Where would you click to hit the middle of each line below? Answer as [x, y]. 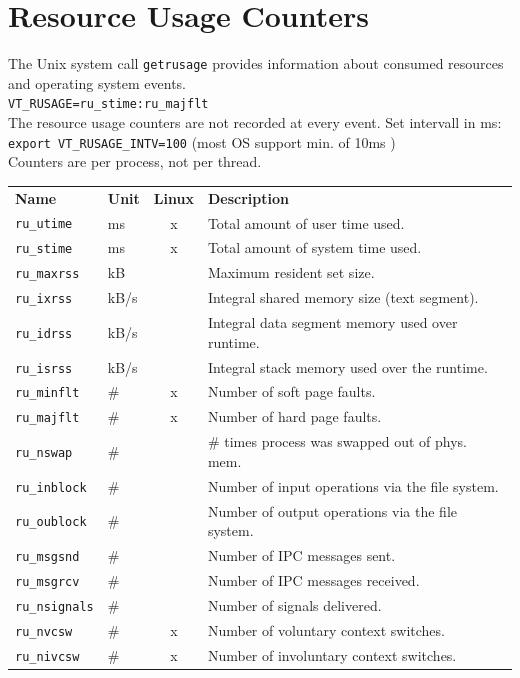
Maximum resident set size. [291, 272]
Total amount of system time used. [314, 247]
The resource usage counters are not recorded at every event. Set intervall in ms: [255, 122]
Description [248, 197]
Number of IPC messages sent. [301, 555]
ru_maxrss [47, 274]
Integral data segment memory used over [332, 322]
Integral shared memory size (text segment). [343, 297]
